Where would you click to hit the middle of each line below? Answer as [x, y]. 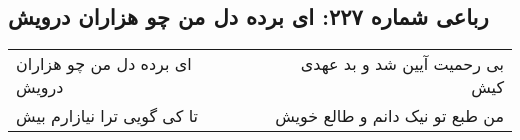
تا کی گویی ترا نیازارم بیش [107, 116]
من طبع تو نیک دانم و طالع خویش [389, 116]
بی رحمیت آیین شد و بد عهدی [402, 64]
